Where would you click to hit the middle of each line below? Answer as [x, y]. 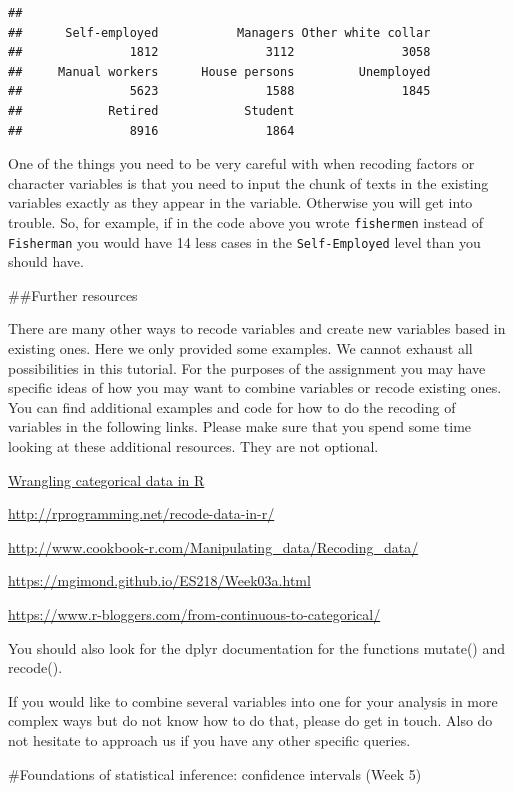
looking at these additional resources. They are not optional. [193, 446]
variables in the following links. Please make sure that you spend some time [240, 426]
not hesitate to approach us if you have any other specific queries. [209, 739]
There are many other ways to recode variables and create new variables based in [257, 328]
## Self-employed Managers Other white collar [219, 32]
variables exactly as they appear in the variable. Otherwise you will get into [240, 202]
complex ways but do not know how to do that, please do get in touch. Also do [250, 720]
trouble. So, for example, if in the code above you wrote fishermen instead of [245, 221]
